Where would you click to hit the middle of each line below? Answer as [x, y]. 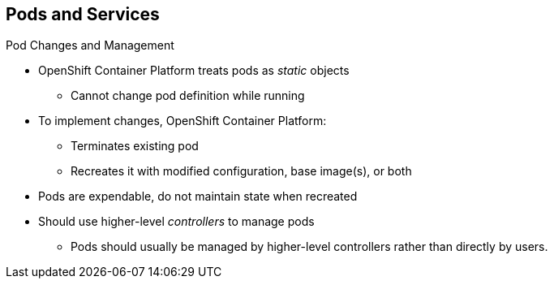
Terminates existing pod [135, 146]
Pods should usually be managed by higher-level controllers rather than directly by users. [309, 247]
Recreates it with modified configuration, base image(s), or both [241, 171]
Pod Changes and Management [90, 45]
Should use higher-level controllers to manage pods [176, 222]
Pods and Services [83, 14]
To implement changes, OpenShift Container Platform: [183, 121]
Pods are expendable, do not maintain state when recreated [198, 196]
